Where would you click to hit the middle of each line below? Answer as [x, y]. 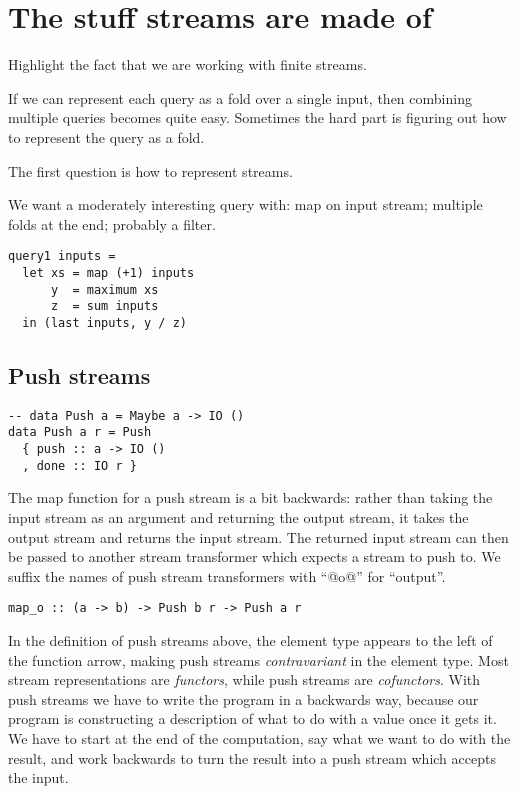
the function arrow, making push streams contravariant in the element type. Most [258, 659]
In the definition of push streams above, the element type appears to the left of [250, 640]
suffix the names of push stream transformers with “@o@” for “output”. [227, 575]
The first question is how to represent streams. [150, 170]
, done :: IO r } [79, 465]
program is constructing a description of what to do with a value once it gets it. [252, 718]
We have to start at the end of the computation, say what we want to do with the [259, 737]
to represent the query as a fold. [106, 136]
